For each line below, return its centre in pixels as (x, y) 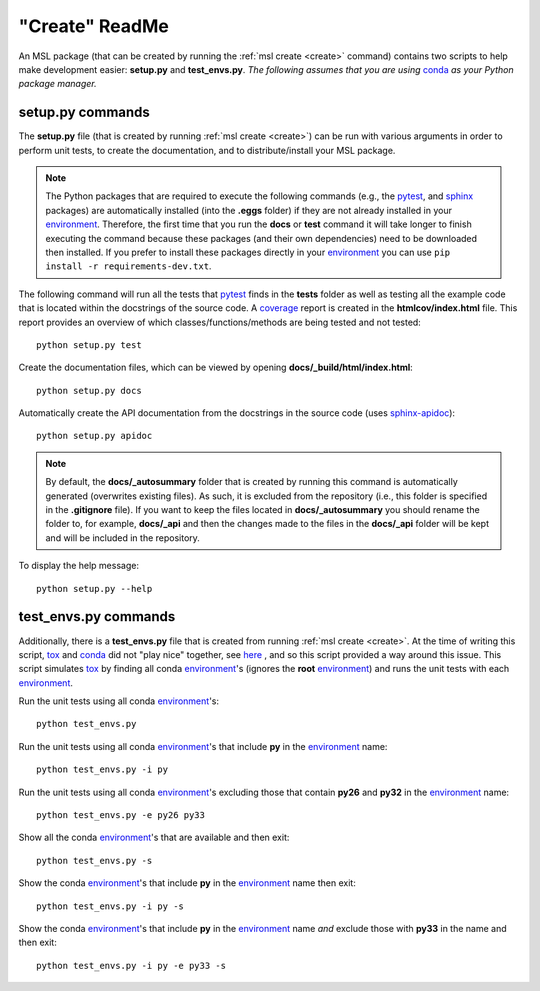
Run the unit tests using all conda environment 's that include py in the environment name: (203, 746)
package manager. (57, 84)
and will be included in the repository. (122, 537)
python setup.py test (89, 344)
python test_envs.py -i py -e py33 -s (131, 965)
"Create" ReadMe (93, 26)
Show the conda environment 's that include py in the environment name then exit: (187, 883)
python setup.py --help (94, 588)
